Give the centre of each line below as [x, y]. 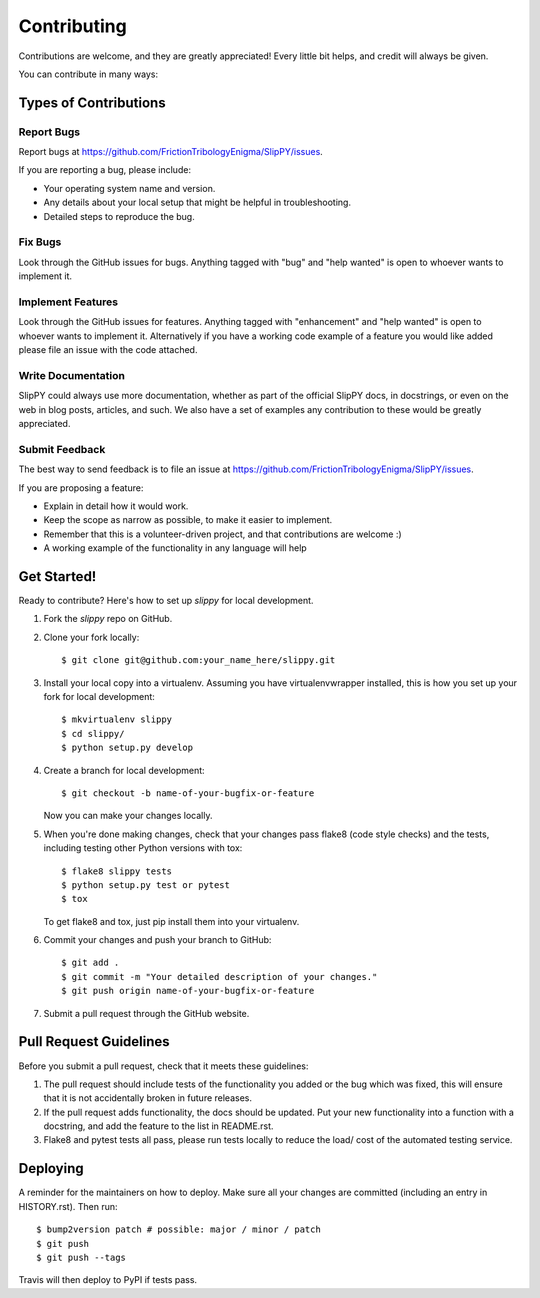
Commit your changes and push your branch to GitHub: [157, 940]
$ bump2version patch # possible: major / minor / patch [179, 1229]
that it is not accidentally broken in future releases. [147, 1098]
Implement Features [68, 302]
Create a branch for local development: [124, 770]
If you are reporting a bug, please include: [105, 170]
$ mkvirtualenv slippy [117, 719]
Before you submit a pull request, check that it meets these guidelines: [163, 1066]
